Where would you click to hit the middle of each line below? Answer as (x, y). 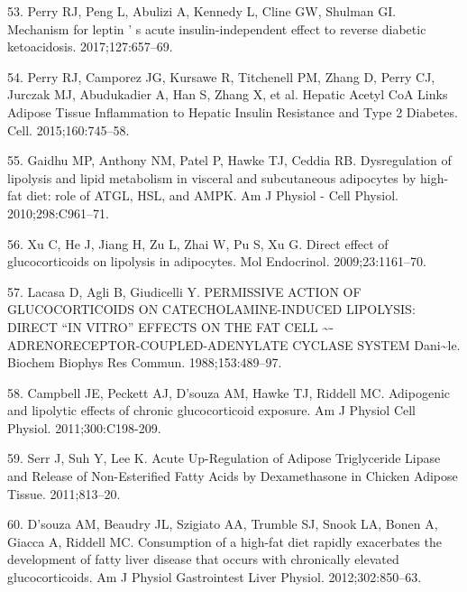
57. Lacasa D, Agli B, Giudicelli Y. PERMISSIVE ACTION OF (184, 291)
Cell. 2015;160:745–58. (69, 129)
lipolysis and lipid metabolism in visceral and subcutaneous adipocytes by (212, 177)
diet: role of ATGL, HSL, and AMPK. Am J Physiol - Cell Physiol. (212, 195)
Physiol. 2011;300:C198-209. (84, 427)
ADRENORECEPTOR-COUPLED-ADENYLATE (148, 344)
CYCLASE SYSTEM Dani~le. (376, 344)
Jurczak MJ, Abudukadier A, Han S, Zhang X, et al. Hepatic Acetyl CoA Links (228, 94)
